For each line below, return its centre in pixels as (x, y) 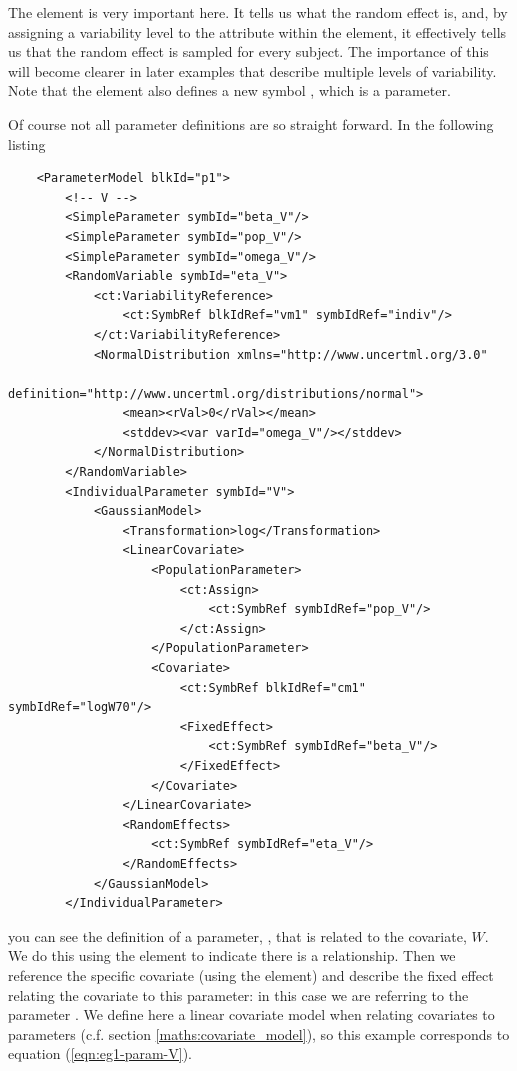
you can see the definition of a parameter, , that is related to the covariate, (237, 935)
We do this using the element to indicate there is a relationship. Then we (232, 955)
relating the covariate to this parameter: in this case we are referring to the (238, 994)
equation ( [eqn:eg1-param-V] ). (100, 1053)
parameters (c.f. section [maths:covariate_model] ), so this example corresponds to (259, 1033)
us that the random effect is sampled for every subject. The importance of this (248, 51)
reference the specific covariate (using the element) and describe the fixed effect (251, 974)
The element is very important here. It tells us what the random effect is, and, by (258, 12)
